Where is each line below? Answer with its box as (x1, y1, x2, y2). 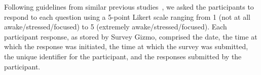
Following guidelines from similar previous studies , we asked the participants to (4, 2, 254, 12)
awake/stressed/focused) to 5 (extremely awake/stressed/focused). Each (4, 21, 227, 32)
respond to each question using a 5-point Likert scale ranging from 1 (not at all (4, 11, 250, 22)
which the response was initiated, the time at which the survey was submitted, (4, 41, 248, 52)
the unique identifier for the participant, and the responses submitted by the (4, 51, 242, 61)
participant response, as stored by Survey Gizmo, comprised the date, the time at (4, 31, 257, 42)
